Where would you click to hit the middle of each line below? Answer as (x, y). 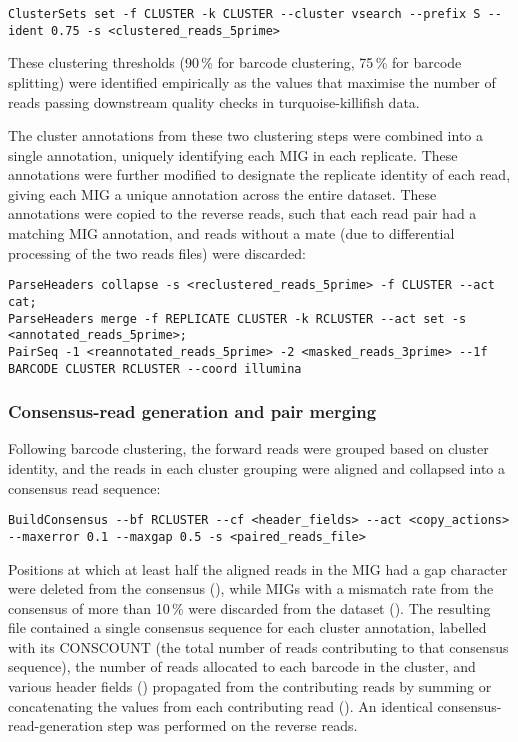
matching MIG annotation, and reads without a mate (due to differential (231, 233)
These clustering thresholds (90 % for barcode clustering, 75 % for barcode (235, 62)
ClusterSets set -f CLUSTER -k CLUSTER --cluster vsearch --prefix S (244, 14)
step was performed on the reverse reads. (232, 725)
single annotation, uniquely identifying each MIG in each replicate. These (233, 154)
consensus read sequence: (84, 487)
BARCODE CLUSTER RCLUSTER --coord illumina (155, 368)
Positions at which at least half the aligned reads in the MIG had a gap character (258, 568)
